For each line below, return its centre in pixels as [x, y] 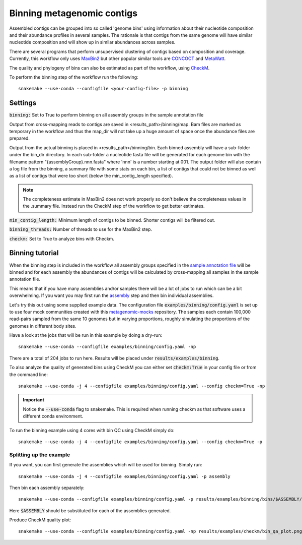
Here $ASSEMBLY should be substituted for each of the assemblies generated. [90, 510]
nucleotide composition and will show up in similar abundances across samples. [92, 42]
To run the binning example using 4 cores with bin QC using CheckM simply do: [92, 430]
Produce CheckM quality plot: [40, 520]
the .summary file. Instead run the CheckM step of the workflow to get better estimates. [114, 206]
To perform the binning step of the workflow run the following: [74, 77]
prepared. [20, 138]
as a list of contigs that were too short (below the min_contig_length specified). [91, 176]
